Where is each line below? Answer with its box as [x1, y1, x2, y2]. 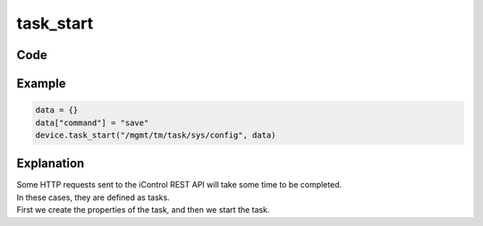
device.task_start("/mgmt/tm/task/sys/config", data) [35, 130, 276, 140]
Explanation [16, 156, 85, 172]
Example [16, 76, 66, 91]
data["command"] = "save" [35, 117, 149, 128]
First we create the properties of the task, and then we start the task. [16, 205, 270, 215]
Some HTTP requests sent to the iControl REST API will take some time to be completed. [16, 180, 343, 190]
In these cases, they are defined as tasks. [16, 192, 170, 203]
